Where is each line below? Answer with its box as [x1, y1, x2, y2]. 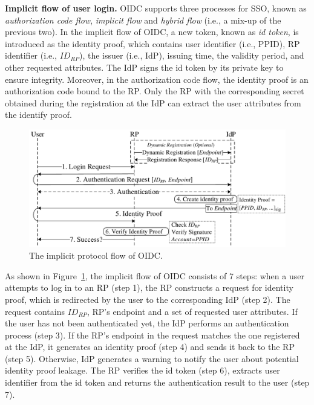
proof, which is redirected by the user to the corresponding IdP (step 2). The [5, 293, 290, 305]
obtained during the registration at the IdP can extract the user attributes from [5, 96, 301, 109]
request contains [5, 305, 65, 317]
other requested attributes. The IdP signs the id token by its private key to [5, 60, 284, 73]
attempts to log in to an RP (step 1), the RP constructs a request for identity [5, 281, 293, 294]
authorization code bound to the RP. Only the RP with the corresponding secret [5, 85, 304, 97]
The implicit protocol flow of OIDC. [29, 249, 163, 262]
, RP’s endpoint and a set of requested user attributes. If [87, 305, 298, 317]
